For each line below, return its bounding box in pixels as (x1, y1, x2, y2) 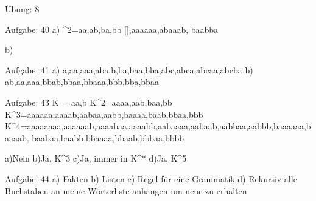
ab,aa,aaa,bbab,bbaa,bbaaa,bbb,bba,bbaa (5, 75, 159, 88)
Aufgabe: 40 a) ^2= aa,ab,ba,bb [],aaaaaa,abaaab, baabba (5, 22, 219, 35)
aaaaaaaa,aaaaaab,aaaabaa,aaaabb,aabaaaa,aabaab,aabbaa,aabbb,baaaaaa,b (27, 120, 311, 132)
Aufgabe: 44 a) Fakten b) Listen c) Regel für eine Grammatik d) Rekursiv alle (5, 172, 297, 185)
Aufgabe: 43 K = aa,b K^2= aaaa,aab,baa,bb (5, 95, 172, 108)
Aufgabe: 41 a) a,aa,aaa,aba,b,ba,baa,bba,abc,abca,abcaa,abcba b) (5, 63, 253, 76)
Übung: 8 (5, 2, 40, 15)
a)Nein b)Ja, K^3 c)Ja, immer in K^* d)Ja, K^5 (5, 152, 187, 165)
